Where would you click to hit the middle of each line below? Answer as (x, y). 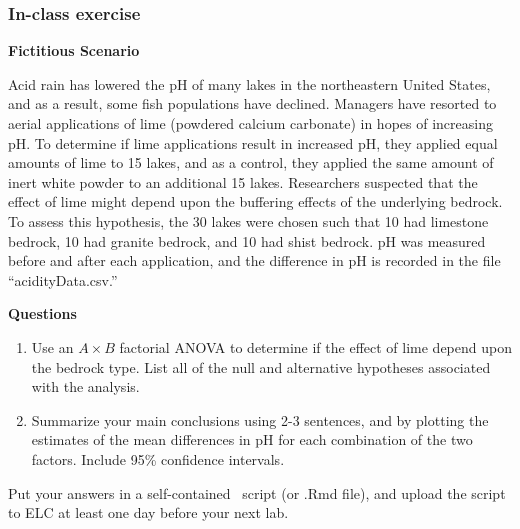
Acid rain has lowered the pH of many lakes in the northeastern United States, (249, 83)
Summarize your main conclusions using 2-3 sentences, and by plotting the (260, 419)
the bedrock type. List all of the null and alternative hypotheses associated (261, 366)
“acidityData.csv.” (63, 279)
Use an (52, 346)
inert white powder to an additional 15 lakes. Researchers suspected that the (243, 181)
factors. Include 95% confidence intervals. (158, 458)
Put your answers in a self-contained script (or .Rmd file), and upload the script (257, 492)
